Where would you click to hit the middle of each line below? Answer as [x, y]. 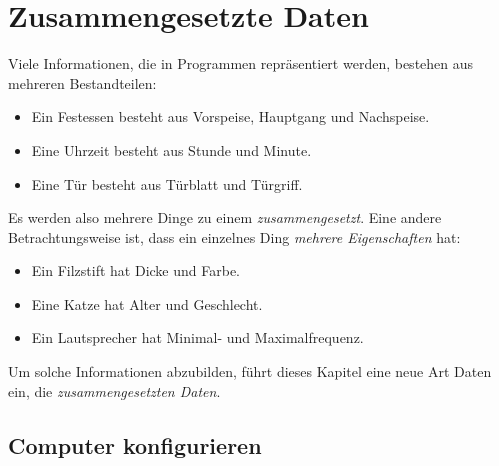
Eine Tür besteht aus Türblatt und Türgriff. [167, 183]
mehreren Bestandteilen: [82, 82]
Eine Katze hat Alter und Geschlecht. [147, 303]
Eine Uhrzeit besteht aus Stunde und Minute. [171, 149]
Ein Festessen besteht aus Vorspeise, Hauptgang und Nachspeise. [230, 116]
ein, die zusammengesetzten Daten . [114, 390]
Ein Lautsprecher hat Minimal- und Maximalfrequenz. [197, 337]
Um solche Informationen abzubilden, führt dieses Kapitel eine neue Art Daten [250, 371]
